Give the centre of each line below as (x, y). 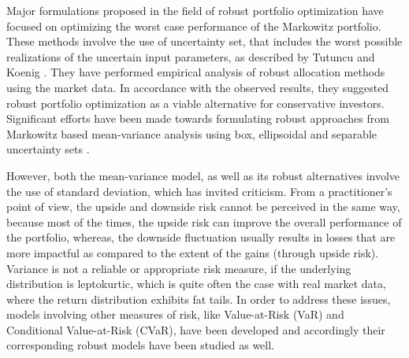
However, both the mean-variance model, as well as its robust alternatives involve (203, 175)
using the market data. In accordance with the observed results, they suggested (198, 87)
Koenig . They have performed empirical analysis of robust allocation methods (196, 72)
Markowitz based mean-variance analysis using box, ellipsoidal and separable (191, 133)
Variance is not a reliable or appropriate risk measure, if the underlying (179, 268)
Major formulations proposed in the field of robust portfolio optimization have (195, 10)
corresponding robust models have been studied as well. (141, 345)
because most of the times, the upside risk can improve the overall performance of (204, 221)
